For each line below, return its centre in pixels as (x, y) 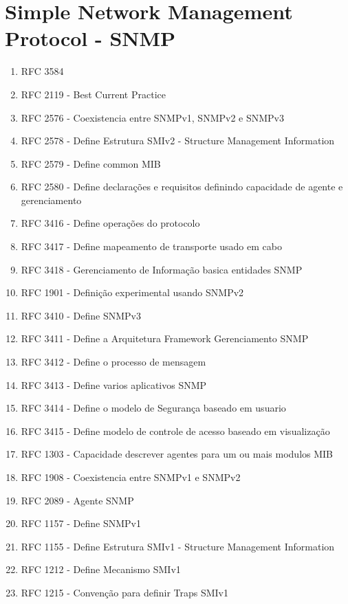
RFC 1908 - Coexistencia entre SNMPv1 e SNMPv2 (131, 477)
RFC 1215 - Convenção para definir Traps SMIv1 (124, 592)
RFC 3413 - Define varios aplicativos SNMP (114, 384)
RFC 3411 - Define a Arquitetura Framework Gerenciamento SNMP (165, 338)
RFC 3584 (42, 71)
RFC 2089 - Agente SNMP (77, 500)
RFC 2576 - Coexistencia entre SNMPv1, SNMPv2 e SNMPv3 (152, 117)
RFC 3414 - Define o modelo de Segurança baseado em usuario (153, 408)
